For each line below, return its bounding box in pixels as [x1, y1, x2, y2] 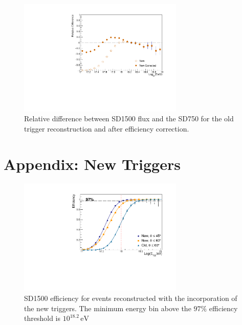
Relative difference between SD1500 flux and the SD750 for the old [24, 113, 234, 124]
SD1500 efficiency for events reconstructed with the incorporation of [24, 293, 237, 303]
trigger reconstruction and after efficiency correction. [24, 123, 189, 134]
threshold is [24, 313, 60, 323]
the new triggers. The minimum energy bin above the [24, 302, 191, 313]
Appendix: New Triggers [4, 153, 181, 174]
